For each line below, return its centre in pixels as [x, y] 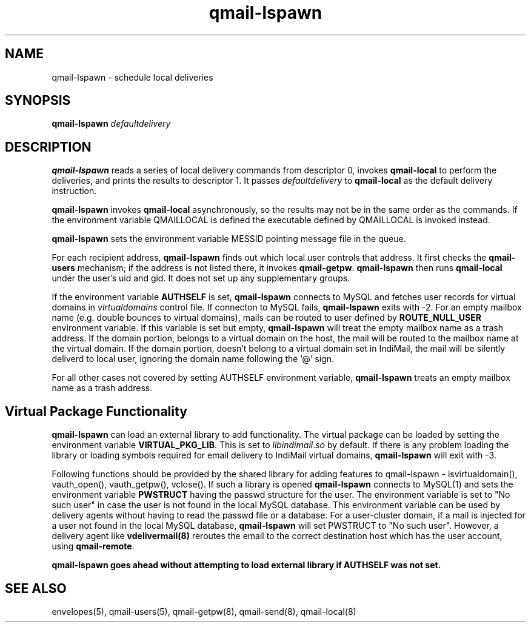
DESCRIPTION [48, 147]
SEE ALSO [36, 588]
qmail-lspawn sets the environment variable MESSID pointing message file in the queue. [229, 239]
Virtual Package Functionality [96, 411]
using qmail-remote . [93, 546]
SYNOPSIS [38, 101]
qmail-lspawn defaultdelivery [111, 124]
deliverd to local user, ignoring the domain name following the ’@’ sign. [193, 359]
